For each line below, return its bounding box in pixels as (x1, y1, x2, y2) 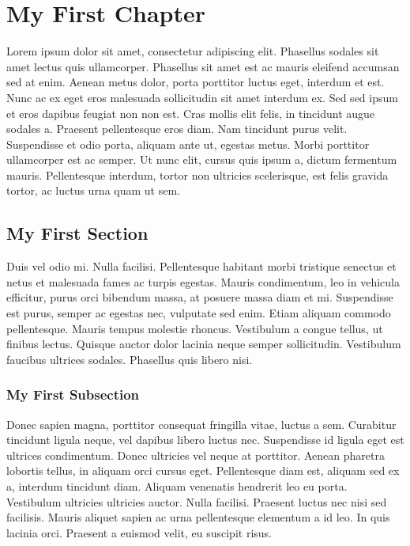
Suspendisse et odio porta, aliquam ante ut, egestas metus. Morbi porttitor (6, 135, 370, 152)
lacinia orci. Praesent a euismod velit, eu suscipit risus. (6, 524, 272, 540)
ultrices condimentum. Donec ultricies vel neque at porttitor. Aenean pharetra (6, 446, 385, 463)
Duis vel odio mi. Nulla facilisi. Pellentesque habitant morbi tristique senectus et (6, 258, 397, 275)
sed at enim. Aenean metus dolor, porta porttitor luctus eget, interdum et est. (6, 74, 385, 90)
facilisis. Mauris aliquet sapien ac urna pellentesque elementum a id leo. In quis (6, 509, 390, 525)
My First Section (6, 221, 149, 245)
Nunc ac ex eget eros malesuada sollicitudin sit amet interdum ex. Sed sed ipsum (6, 89, 398, 105)
